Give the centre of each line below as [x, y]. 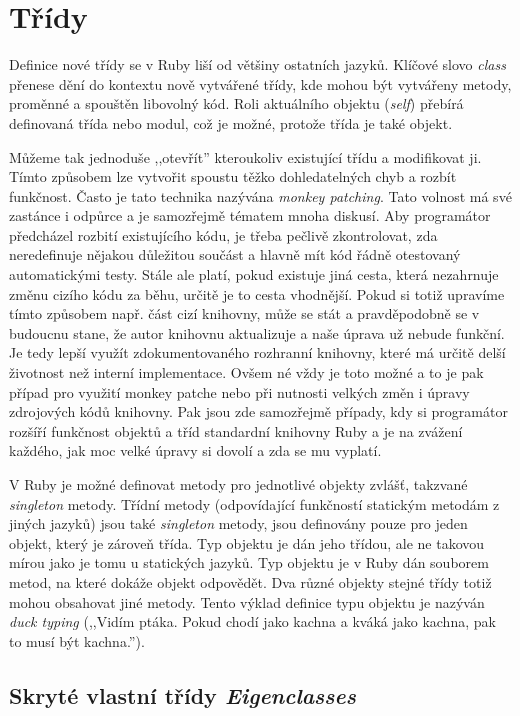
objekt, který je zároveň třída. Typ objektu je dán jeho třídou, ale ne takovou [247, 542]
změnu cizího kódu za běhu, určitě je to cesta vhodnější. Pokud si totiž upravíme [257, 293]
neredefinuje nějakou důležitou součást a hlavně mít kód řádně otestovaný [235, 254]
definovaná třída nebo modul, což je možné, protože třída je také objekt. [231, 122]
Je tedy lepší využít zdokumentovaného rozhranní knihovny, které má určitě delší [257, 352]
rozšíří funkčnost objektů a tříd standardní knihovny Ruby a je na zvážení [236, 430]
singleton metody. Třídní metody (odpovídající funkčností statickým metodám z [254, 503]
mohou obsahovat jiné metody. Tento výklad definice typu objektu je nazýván [247, 601]
